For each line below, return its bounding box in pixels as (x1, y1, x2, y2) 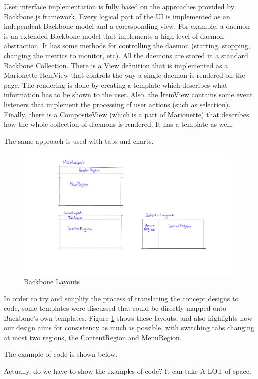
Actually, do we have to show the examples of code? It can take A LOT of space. (4, 366, 251, 376)
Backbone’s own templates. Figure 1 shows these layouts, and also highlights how (4, 312, 253, 323)
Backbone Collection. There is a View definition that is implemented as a (4, 60, 228, 70)
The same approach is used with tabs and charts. (4, 135, 154, 146)
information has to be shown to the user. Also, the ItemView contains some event (4, 89, 253, 100)
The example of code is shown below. (4, 349, 118, 359)
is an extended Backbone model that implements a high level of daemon (4, 30, 224, 41)
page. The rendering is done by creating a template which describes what (4, 79, 228, 90)
